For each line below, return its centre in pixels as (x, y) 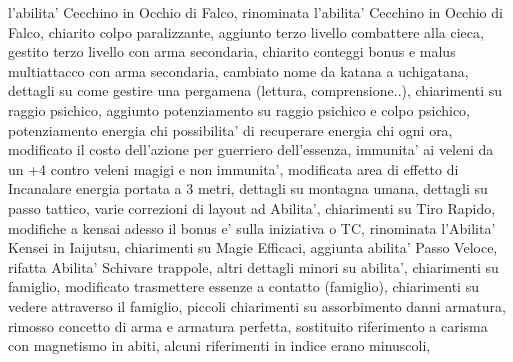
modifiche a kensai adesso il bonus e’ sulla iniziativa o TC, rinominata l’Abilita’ (252, 227)
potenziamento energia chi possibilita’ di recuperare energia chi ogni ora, (230, 129)
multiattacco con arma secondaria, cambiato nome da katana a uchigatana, (238, 70)
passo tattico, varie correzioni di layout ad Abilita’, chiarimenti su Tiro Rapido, (252, 207)
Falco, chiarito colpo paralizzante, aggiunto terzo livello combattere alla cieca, (246, 31)
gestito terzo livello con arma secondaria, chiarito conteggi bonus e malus (232, 51)
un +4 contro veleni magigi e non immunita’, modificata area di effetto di (233, 168)
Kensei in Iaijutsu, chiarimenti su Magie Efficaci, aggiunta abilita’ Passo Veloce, (253, 247)
